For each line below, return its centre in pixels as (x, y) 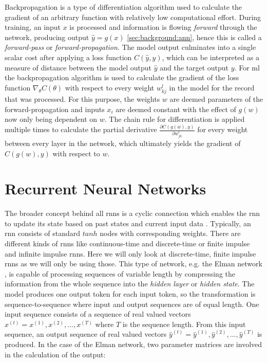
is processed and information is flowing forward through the (163, 27)
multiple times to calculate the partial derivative (81, 129)
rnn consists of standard (43, 233)
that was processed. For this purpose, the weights (82, 98)
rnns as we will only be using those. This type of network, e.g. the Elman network (133, 264)
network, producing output (47, 37)
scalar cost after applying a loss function (68, 57)
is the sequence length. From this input (184, 324)
